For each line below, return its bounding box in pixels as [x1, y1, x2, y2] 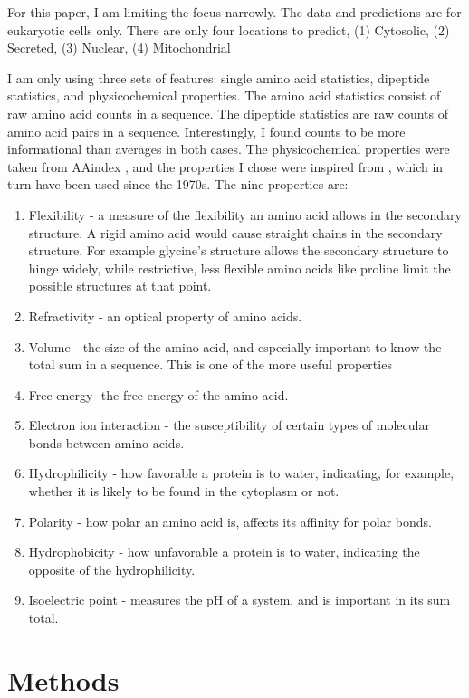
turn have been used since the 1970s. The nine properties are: [7, 175, 349, 194]
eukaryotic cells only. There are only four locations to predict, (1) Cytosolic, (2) [7, 20, 450, 39]
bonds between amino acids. [28, 433, 185, 452]
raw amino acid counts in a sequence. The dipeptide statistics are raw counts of [7, 103, 449, 122]
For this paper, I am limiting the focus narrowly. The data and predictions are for [7, 3, 462, 21]
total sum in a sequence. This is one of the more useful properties [28, 355, 392, 374]
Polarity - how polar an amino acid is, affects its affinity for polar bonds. [28, 512, 432, 531]
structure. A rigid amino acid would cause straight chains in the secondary [28, 223, 443, 242]
